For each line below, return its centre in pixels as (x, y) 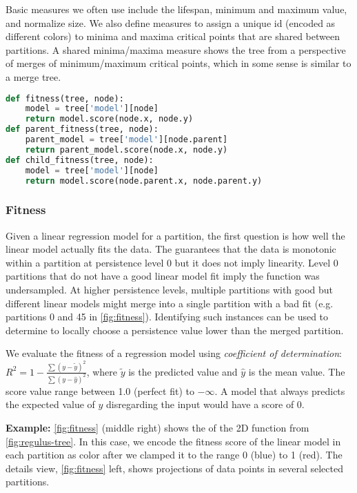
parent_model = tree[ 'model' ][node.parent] (126, 140)
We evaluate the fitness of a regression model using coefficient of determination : (174, 353)
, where (102, 371)
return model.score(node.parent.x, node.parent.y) (144, 181)
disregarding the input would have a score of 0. (205, 404)
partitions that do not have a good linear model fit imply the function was (163, 276)
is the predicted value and (183, 371)
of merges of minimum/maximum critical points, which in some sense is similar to (178, 63)
